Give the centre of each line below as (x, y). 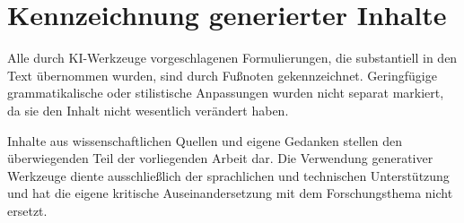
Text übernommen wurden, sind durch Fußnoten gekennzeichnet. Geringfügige (222, 75)
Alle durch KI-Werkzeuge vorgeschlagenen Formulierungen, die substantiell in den (232, 58)
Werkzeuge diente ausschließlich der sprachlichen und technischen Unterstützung (228, 175)
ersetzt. (27, 210)
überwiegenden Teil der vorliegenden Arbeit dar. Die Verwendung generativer (220, 158)
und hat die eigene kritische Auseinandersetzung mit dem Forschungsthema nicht (230, 193)
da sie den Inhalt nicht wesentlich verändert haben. (148, 110)
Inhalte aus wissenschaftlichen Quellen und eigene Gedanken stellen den (205, 140)
